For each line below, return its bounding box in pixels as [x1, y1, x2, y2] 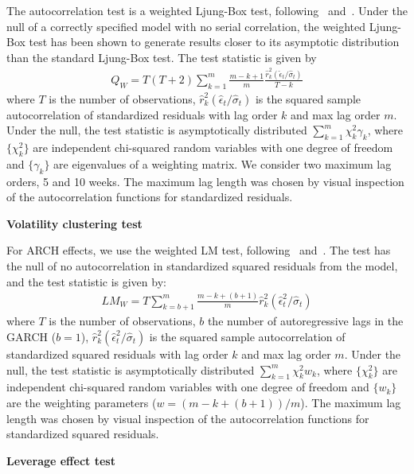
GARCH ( [6, 328, 57, 344]
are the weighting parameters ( [6, 394, 157, 410]
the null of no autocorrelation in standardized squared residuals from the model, [6, 258, 398, 274]
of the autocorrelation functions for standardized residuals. [6, 188, 293, 205]
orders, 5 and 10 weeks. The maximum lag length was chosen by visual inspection [6, 173, 404, 189]
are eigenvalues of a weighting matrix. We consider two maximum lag [53, 155, 392, 172]
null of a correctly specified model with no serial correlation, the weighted [6, 17, 366, 34]
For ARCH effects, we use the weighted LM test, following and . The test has [6, 242, 391, 258]
